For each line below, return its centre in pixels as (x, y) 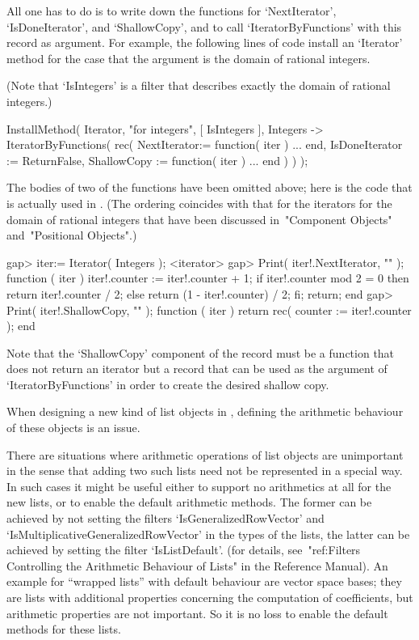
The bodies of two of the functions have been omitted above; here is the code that (209, 187)
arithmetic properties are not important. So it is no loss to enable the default (197, 613)
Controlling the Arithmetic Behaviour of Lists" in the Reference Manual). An (197, 565)
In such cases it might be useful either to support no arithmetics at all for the (199, 486)
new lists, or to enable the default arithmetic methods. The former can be (189, 502)
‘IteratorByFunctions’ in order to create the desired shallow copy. (168, 384)
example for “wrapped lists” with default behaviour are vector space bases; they (204, 581)
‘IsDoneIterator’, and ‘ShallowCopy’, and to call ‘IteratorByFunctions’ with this (204, 26)
